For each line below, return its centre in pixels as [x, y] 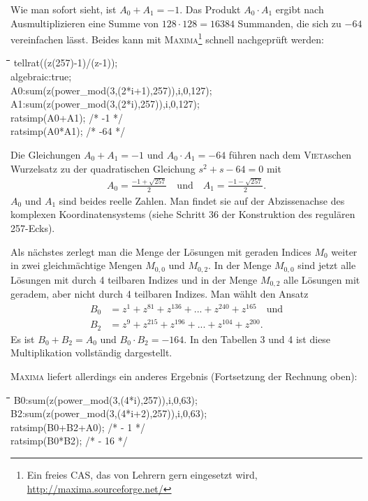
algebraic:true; [41, 77]
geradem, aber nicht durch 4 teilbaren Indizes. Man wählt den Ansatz [160, 294]
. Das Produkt [210, 9]
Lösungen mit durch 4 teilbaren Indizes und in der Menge [134, 279]
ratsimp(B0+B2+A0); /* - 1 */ [78, 427]
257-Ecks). [33, 227]
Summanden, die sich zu [289, 23]
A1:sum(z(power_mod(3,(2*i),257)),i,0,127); [105, 104]
